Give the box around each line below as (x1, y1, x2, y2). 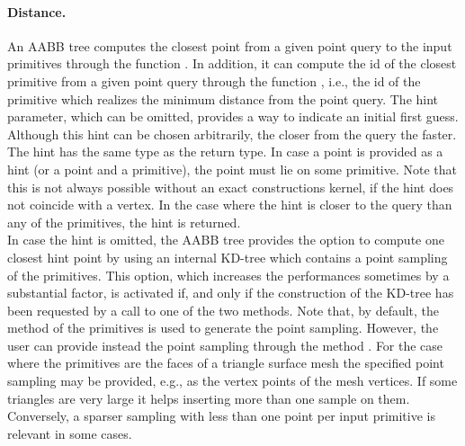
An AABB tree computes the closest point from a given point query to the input (7, 36, 452, 55)
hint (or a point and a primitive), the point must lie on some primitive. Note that (7, 159, 458, 178)
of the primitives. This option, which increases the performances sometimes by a (7, 265, 450, 284)
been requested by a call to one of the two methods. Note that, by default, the (7, 300, 440, 319)
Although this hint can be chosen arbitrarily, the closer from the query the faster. (7, 124, 457, 143)
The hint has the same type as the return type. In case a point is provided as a (7, 142, 443, 161)
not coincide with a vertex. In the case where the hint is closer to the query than (7, 195, 452, 214)
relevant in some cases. (7, 424, 132, 442)
